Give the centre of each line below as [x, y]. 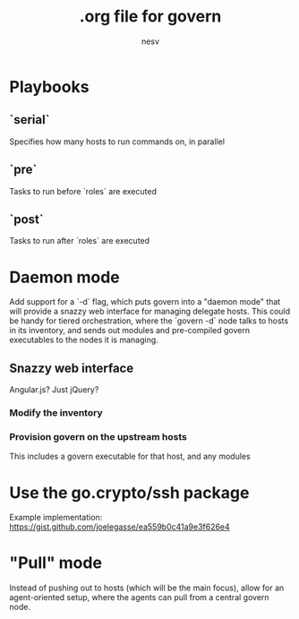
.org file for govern [150, 17]
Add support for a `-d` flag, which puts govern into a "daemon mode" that [145, 302]
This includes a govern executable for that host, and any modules [130, 456]
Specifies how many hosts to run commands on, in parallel [117, 142]
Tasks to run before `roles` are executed [83, 191]
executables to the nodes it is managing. [84, 340]
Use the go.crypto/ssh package [129, 492]
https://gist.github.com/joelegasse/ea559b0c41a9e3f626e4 [120, 527]
